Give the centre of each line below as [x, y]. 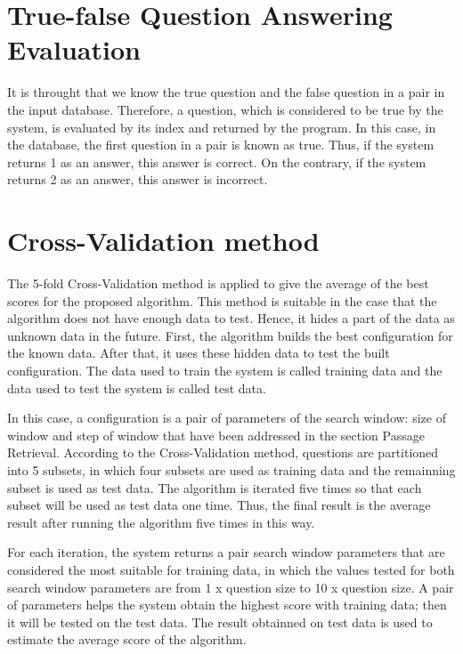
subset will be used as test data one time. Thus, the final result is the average [219, 505]
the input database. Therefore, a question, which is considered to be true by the [225, 109]
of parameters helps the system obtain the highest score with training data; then [227, 605]
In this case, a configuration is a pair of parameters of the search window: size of [227, 418]
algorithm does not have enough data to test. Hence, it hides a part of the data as [231, 318]
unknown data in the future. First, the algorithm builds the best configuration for [230, 335]
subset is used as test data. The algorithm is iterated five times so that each [215, 487]
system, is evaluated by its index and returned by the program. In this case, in [222, 127]
